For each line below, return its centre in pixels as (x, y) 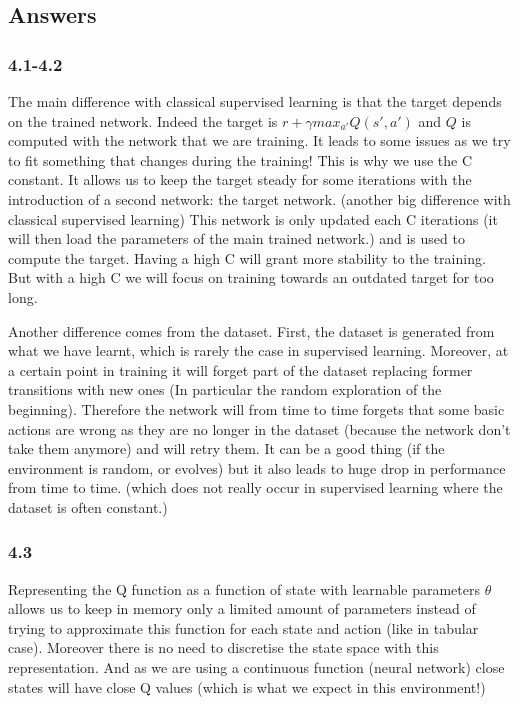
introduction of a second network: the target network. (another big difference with (259, 198)
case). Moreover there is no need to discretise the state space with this (223, 647)
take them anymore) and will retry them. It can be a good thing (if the (226, 448)
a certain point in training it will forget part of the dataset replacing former (240, 369)
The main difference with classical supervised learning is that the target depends (255, 101)
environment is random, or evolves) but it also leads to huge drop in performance (257, 467)
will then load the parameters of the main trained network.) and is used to (236, 238)
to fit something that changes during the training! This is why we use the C (240, 159)
